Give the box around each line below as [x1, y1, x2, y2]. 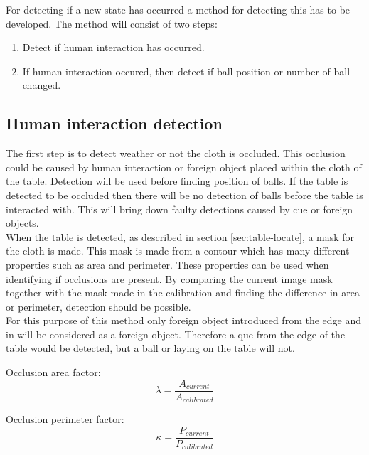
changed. [22, 77, 61, 92]
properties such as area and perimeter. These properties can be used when [6, 257, 329, 272]
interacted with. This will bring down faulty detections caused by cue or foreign [6, 201, 353, 216]
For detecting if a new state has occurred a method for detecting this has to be [6, 2, 351, 16]
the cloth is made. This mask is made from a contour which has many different [6, 243, 350, 258]
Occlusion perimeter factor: [6, 412, 124, 427]
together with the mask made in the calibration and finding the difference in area [6, 285, 360, 300]
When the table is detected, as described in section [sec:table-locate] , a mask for [6, 229, 355, 244]
